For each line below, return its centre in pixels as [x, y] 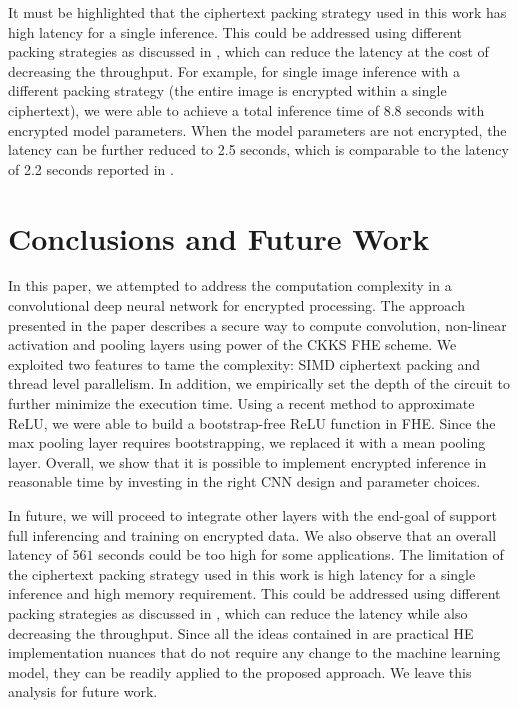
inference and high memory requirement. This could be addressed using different [254, 593]
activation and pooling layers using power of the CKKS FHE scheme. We [232, 344]
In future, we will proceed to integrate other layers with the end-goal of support [252, 515]
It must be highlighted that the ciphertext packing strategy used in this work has [257, 12]
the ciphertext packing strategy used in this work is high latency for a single [242, 573]
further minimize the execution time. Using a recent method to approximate [241, 403]
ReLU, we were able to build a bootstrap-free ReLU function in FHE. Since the [252, 422]
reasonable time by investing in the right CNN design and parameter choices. [244, 481]
